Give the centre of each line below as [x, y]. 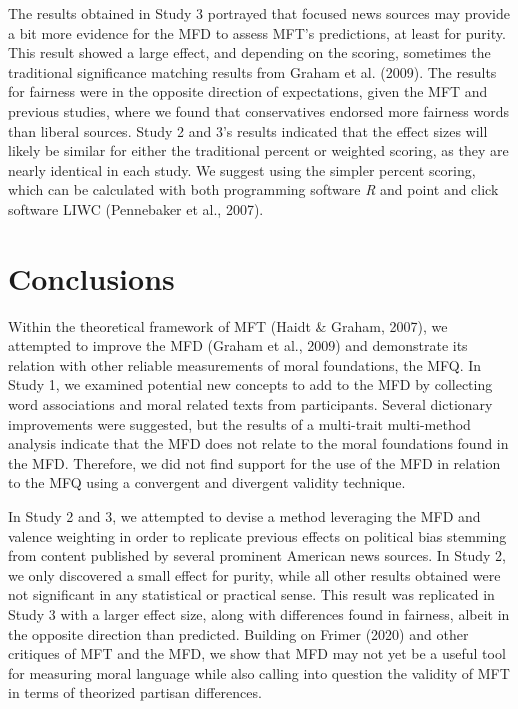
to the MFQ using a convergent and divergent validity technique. [207, 482]
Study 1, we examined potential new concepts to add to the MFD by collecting [250, 384]
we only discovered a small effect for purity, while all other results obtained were [254, 574]
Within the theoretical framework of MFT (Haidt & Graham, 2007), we [228, 325]
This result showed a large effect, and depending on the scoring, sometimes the [249, 52]
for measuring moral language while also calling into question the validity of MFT [259, 672]
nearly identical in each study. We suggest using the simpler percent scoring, [242, 169]
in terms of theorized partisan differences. [135, 692]
